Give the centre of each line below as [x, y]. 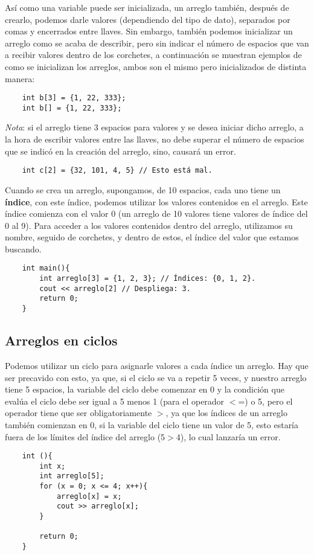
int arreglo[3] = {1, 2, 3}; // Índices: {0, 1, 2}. [148, 279]
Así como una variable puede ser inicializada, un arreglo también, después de [147, 7]
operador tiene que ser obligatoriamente [78, 413]
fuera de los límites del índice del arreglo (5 [85, 436]
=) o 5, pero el [265, 401]
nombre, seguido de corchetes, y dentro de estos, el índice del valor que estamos [152, 237]
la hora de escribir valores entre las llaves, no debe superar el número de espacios [155, 139]
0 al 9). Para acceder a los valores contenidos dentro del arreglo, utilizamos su [149, 225]
